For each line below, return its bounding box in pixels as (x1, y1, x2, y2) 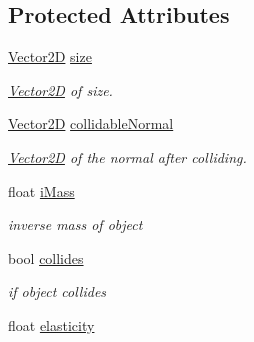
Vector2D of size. (8, 79, 113, 100)
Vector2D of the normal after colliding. (8, 146, 247, 167)
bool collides (8, 247, 84, 268)
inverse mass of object (8, 214, 143, 235)
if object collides (8, 281, 107, 302)
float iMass (8, 180, 75, 201)
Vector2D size (8, 46, 92, 67)
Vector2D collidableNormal (8, 113, 174, 134)
